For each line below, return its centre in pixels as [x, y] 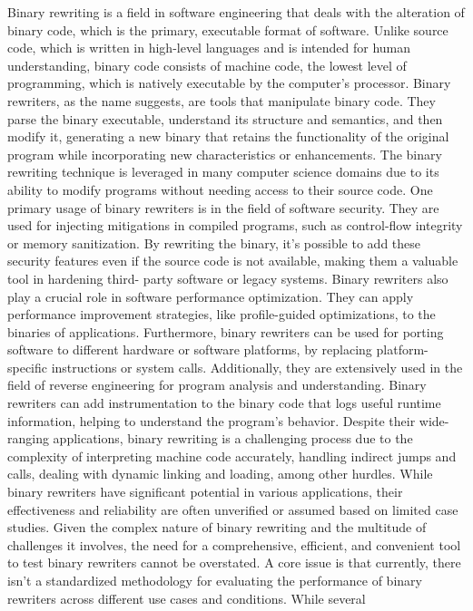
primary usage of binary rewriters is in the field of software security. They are [223, 207]
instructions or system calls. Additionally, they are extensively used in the [257, 367]
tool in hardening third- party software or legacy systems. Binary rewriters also [228, 278]
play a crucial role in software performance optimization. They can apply [211, 296]
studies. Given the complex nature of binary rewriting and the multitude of [217, 527]
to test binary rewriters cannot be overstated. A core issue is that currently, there [234, 563]
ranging [28, 438]
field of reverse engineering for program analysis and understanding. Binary [217, 385]
